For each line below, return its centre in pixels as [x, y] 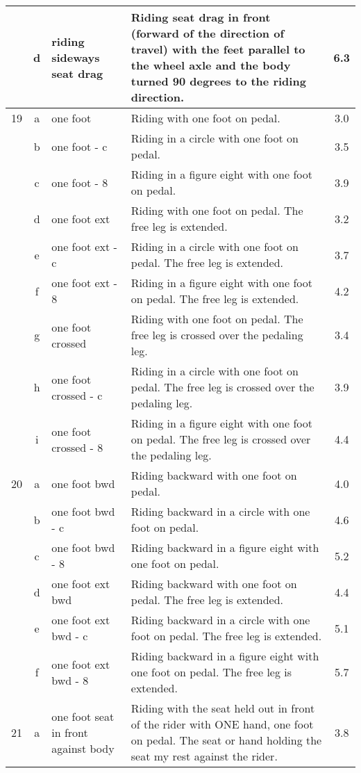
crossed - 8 [77, 447]
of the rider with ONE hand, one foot [222, 724]
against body [83, 748]
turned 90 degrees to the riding [218, 81]
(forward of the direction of [208, 33]
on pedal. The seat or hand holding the [226, 740]
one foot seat [83, 716]
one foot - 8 [80, 182]
